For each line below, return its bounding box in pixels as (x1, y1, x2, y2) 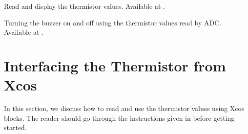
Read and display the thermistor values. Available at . (4, 1, 165, 11)
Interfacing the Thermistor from (4, 55, 226, 75)
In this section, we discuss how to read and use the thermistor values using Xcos (4, 103, 244, 113)
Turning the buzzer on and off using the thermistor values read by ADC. (4, 17, 222, 27)
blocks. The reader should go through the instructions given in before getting (4, 112, 235, 123)
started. (4, 122, 27, 133)
